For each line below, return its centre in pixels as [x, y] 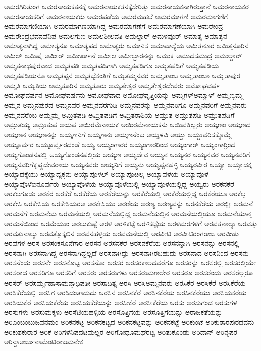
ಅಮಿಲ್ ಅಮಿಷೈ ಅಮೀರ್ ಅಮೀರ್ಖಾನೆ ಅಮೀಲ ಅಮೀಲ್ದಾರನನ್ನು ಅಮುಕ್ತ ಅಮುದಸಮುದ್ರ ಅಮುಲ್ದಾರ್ [123, 55]
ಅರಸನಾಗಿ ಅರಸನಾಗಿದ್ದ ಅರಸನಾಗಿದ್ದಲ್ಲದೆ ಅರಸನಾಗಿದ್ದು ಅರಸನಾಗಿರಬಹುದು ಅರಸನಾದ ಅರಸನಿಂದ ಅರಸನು [126, 253]
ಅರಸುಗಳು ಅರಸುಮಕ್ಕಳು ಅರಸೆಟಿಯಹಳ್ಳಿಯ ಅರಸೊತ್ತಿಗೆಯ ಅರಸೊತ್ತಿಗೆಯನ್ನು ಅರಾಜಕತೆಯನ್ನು [113, 312]
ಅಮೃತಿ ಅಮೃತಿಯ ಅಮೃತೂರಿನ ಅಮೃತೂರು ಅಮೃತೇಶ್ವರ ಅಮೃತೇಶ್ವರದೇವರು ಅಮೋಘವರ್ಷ [112, 85]
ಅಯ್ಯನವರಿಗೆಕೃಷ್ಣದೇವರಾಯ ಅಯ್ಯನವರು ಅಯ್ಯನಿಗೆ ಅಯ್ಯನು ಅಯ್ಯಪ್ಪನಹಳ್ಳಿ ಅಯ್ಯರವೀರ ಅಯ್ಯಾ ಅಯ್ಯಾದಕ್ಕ [128, 164]
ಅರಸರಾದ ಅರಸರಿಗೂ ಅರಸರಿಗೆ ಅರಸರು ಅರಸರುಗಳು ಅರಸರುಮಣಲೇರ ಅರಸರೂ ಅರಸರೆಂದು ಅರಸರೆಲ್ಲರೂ [128, 273]
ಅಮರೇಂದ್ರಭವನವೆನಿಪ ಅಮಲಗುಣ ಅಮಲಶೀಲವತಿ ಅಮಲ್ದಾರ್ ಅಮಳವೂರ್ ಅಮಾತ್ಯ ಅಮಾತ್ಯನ [116, 36]
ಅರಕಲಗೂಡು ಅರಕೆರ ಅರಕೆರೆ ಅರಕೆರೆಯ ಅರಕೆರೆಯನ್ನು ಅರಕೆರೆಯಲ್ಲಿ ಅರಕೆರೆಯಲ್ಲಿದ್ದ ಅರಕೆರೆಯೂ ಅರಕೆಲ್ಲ [125, 194]
